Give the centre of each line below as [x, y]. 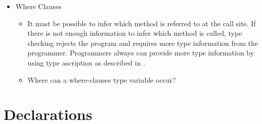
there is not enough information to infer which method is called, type [135, 33]
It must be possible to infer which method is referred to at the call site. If [142, 23]
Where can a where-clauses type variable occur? [102, 79]
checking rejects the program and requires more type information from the [143, 43]
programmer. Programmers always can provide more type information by [141, 53]
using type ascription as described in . [86, 62]
